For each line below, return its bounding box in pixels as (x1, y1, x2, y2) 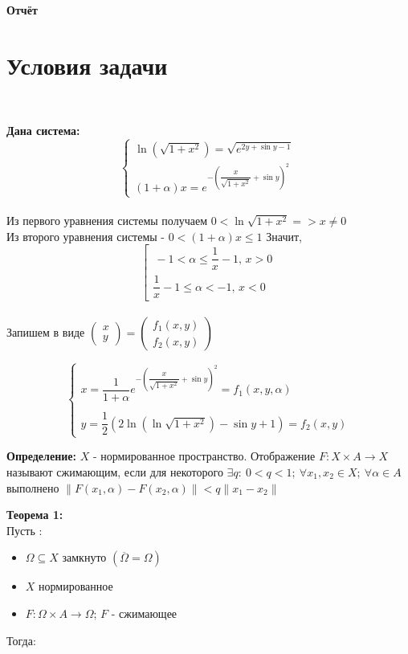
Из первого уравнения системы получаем (6, 212, 207, 229)
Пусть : (6, 521, 43, 538)
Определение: (6, 448, 76, 464)
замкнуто (62, 549, 107, 566)
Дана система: (6, 122, 80, 139)
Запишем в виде (6, 324, 85, 341)
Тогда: (6, 632, 36, 648)
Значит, (266, 227, 302, 244)
